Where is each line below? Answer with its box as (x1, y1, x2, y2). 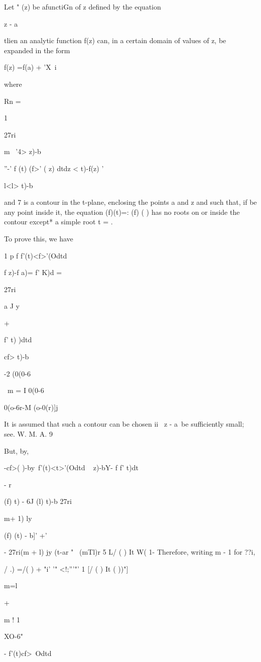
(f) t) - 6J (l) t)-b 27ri (4, 496, 72, 506)
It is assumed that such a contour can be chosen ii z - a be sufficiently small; (4, 419, 244, 429)
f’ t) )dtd (4, 334, 32, 345)
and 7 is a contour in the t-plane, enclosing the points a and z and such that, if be (4, 197, 257, 207)
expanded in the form (4, 45, 70, 55)
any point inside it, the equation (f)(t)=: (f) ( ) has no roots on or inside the (4, 206, 240, 217)
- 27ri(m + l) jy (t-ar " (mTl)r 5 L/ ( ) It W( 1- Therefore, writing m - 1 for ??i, (4, 547, 255, 557)
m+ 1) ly (4, 513, 32, 523)
